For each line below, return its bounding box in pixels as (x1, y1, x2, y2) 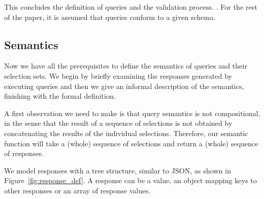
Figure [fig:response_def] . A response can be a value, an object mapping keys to (4, 175, 257, 186)
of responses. (4, 148, 44, 159)
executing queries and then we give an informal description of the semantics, (4, 80, 244, 91)
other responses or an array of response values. (4, 185, 151, 195)
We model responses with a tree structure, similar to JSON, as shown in (4, 165, 231, 175)
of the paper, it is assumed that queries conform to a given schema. (4, 11, 216, 22)
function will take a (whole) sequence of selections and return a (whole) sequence (4, 138, 258, 148)
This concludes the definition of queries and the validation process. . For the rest (4, 2, 257, 12)
